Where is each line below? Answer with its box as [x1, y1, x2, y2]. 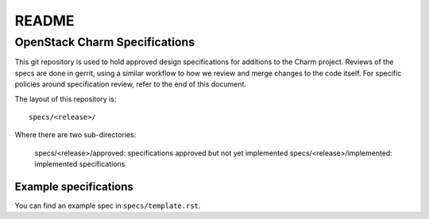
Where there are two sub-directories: [14, 130, 137, 140]
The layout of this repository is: [14, 94, 117, 103]
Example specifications [14, 179, 134, 194]
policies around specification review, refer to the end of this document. [14, 79, 246, 89]
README [14, 12, 75, 29]
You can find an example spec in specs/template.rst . [14, 201, 201, 210]
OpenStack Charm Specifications [14, 35, 195, 49]
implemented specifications [34, 159, 126, 169]
